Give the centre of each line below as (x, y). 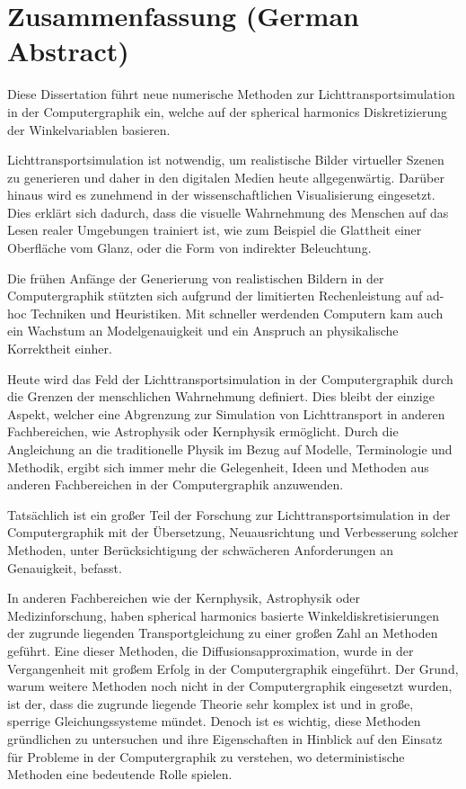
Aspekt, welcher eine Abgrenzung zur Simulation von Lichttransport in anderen (226, 413)
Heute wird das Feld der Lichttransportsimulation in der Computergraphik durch (230, 378)
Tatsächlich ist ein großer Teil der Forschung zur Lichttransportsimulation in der (229, 514)
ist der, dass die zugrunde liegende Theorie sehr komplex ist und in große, (211, 703)
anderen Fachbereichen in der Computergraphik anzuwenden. (176, 484)
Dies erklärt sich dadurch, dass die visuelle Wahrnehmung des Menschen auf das (228, 212)
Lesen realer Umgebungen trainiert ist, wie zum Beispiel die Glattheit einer (215, 230)
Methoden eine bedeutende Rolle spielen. (120, 774)
